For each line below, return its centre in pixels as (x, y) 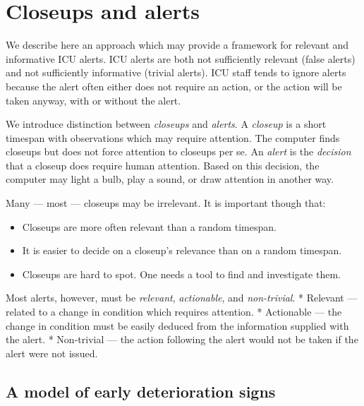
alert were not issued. (52, 353)
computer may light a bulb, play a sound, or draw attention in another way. (170, 179)
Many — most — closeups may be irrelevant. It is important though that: (166, 203)
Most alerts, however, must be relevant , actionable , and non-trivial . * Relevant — (182, 298)
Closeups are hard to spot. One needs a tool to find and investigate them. (181, 274)
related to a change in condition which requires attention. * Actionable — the (174, 312)
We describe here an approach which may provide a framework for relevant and (177, 45)
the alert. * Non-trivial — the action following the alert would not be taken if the (182, 339)
